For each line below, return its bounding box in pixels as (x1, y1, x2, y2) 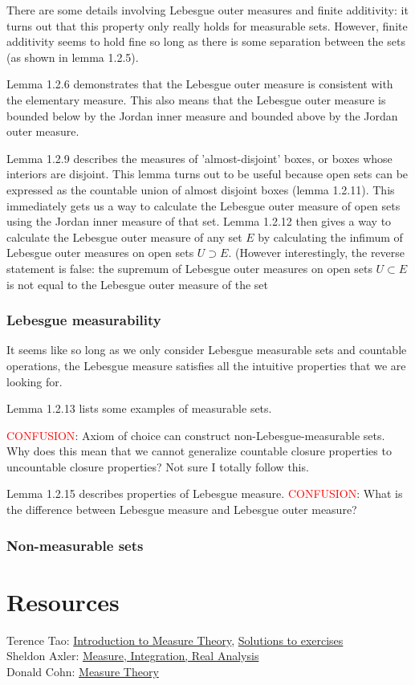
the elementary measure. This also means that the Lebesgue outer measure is (6, 91, 386, 108)
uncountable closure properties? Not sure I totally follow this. (6, 458, 309, 475)
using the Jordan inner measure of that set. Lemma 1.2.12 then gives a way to (6, 213, 392, 230)
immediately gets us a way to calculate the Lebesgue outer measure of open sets (6, 197, 401, 214)
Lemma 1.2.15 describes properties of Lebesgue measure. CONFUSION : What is (6, 485, 403, 502)
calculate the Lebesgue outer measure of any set (6, 228, 242, 245)
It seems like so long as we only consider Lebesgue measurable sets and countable (6, 341, 407, 358)
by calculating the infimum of (258, 228, 403, 245)
